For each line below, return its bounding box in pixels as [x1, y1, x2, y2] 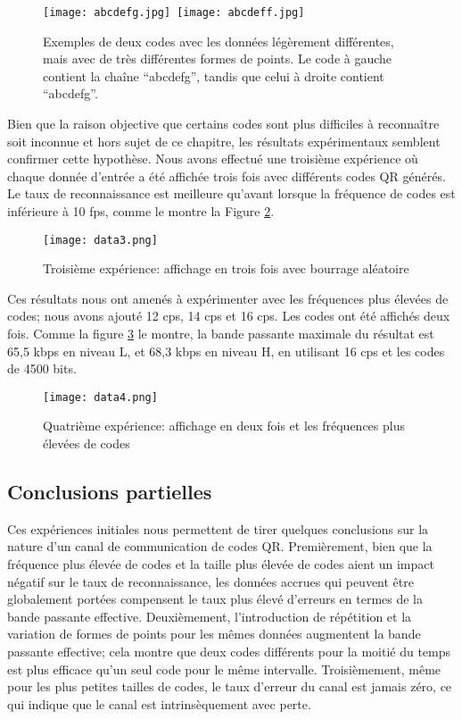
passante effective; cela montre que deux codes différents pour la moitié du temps [7, 642, 451, 661]
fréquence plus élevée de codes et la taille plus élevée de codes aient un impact [7, 555, 434, 573]
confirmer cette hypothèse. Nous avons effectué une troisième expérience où [7, 149, 418, 168]
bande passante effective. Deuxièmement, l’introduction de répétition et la [7, 606, 412, 625]
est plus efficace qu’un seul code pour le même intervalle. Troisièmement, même [7, 659, 441, 678]
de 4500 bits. [7, 359, 77, 378]
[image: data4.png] [43, 390, 158, 404]
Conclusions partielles [7, 478, 212, 506]
